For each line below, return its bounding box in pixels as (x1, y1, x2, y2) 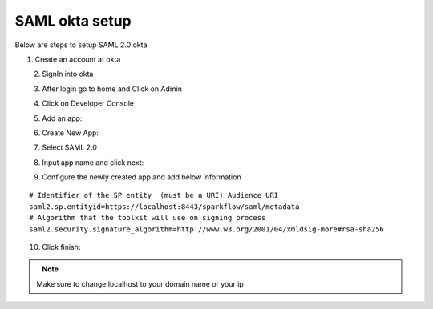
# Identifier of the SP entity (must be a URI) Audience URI (29, 191, 279, 200)
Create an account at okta (34, 54, 121, 64)
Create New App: (42, 128, 99, 138)
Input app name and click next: (42, 157, 144, 167)
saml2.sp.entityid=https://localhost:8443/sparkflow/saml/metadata (29, 202, 300, 211)
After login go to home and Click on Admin (42, 84, 182, 94)
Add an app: (42, 113, 83, 123)
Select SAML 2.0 (42, 142, 98, 152)
